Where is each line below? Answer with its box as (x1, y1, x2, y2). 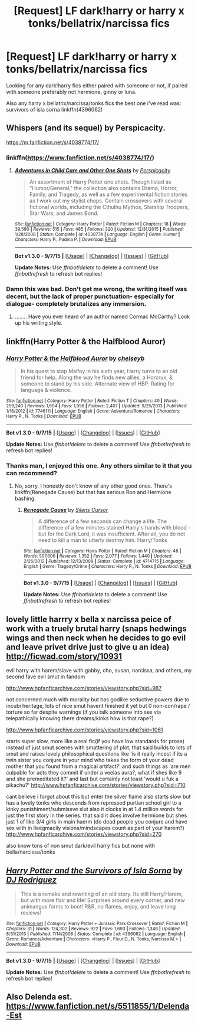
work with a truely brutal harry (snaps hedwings (6, 623, 187, 633)
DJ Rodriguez (6, 875, 57, 885)
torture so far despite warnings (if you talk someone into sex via (6, 708, 161, 715)
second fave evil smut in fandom (6, 673, 85, 680)
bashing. (14, 495, 37, 502)
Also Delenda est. (6, 992, 72, 1002)
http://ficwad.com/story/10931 (6, 651, 122, 661)
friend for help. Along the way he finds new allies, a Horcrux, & (20, 374, 173, 381)
